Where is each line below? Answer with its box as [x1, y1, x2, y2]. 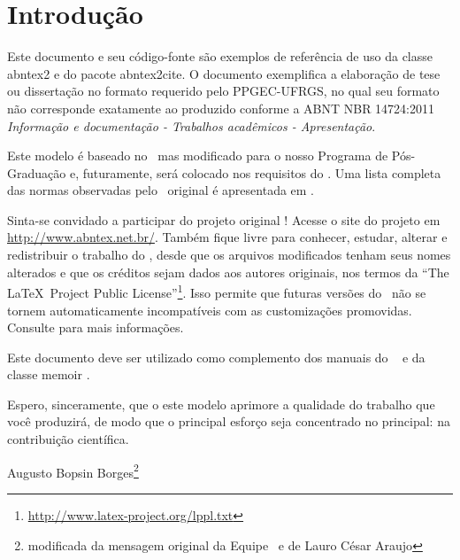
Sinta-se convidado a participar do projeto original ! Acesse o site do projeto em [7, 210, 441, 229]
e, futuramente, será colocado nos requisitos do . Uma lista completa [69, 163, 441, 182]
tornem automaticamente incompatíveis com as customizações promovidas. [7, 300, 412, 319]
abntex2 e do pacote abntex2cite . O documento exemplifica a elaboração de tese [7, 64, 441, 82]
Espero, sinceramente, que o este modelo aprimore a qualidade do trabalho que [7, 394, 435, 413]
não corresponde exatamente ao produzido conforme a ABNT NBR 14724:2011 [7, 98, 435, 117]
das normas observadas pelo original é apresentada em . [7, 181, 315, 199]
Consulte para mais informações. [7, 318, 184, 337]
